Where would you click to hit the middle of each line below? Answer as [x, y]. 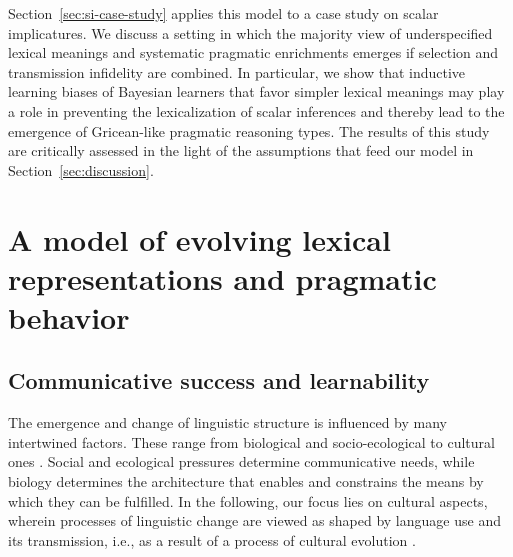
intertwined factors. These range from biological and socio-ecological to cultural [251, 441]
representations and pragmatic [222, 277]
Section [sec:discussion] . [81, 169]
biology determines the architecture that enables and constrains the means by [246, 481]
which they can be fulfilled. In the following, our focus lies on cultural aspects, [248, 500]
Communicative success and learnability [219, 380]
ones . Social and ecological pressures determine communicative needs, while [241, 461]
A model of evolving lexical [199, 238]
